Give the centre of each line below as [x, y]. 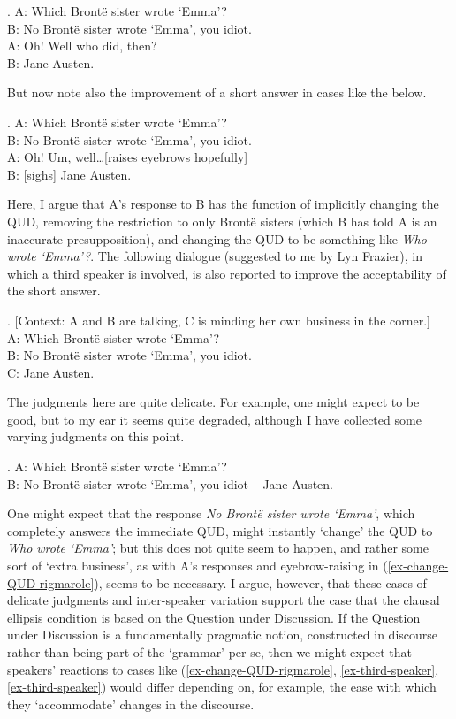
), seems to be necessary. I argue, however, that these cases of [260, 582]
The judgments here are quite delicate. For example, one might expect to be [213, 402]
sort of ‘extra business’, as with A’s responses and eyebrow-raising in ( [198, 566]
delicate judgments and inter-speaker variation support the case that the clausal [224, 600]
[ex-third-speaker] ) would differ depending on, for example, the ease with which [222, 687]
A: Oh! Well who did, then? [82, 46]
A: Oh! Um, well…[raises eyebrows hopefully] [128, 157]
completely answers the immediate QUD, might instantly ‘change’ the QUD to [220, 530]
